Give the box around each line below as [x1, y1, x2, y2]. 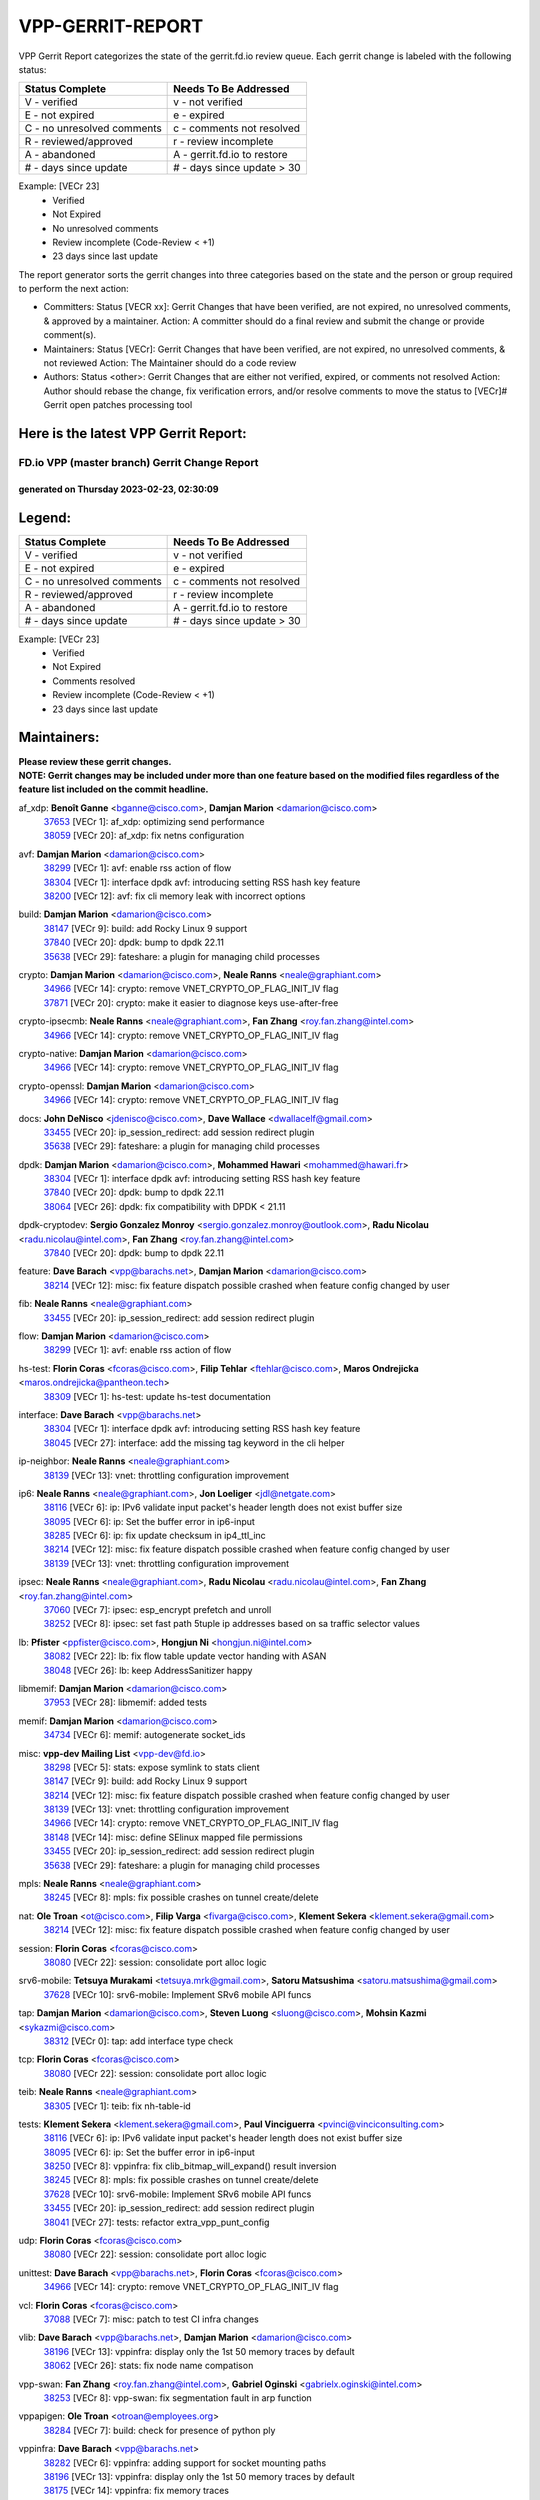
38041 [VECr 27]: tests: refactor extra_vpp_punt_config [43, 2216, 270, 2228]
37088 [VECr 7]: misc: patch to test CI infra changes [43, 2313, 259, 2325]
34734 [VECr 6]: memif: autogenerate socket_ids [43, 1729, 246, 1741]
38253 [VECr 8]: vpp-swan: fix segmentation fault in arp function [43, 2391, 312, 2404]
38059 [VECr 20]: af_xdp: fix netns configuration [43, 830, 245, 842]
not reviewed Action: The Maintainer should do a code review [43, 357, 297, 369]
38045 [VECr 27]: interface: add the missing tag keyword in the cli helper [43, 1436, 345, 1449]
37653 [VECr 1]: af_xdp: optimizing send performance [43, 816, 265, 828]
